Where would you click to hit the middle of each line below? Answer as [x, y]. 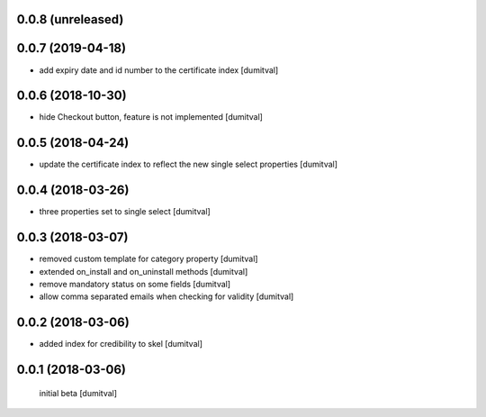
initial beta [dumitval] [78, 393]
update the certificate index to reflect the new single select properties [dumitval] [188, 164]
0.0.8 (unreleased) [70, 19]
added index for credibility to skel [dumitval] [121, 344]
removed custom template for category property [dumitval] [148, 259]
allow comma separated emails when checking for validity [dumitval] [166, 296]
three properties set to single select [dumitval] [125, 212]
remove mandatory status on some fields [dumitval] [135, 284]
